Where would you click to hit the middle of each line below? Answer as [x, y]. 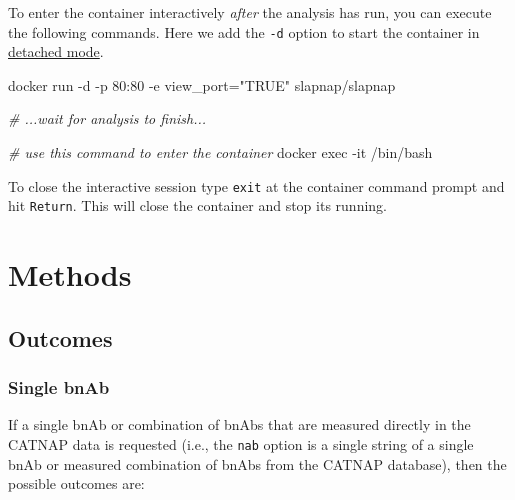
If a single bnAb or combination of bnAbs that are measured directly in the [239, 424]
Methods [70, 274]
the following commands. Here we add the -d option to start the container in [244, 31]
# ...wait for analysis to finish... [107, 118]
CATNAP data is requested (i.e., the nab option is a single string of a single [241, 443]
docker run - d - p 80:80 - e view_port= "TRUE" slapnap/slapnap [202, 84]
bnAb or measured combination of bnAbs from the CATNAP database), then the [257, 463]
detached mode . [56, 51]
